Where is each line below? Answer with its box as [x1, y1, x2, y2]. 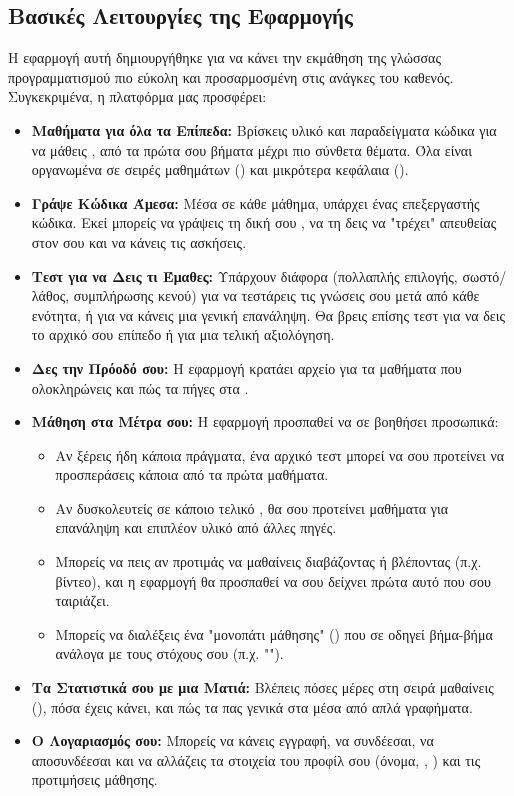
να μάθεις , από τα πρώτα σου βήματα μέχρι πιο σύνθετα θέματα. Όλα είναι [31, 139, 472, 160]
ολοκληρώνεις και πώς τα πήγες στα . [31, 377, 249, 398]
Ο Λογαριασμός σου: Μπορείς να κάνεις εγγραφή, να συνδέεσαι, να [31, 730, 434, 751]
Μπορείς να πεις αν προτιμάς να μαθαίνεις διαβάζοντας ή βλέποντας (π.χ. [55, 551, 482, 572]
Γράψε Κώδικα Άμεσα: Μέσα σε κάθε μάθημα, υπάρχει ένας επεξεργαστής [31, 192, 480, 213]
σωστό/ [462, 265, 507, 286]
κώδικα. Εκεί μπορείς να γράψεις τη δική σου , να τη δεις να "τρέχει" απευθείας [31, 212, 497, 233]
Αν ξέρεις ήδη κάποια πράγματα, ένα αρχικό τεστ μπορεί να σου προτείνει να [55, 444, 505, 465]
